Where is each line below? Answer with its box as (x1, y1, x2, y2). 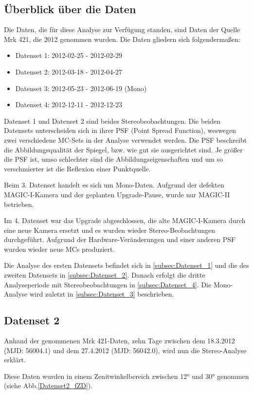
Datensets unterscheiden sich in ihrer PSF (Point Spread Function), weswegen (4, 125, 236, 135)
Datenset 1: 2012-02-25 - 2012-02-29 (15, 50, 122, 60)
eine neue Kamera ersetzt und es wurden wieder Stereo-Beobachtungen (4, 225, 216, 235)
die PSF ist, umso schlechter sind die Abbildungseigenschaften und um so (4, 154, 223, 164)
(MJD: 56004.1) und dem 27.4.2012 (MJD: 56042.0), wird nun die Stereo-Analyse (4, 345, 247, 355)
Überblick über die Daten (4, 1, 136, 17)
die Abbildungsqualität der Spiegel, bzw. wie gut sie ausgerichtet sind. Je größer (4, 144, 243, 154)
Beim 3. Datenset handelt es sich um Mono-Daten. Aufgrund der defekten (4, 180, 224, 190)
